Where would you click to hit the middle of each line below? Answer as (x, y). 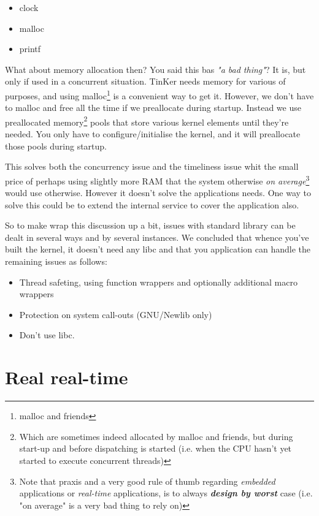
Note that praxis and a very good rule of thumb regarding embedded (147, 481)
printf (30, 49)
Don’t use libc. (47, 335)
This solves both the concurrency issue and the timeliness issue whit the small (152, 166)
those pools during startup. (56, 146)
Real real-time (67, 377)
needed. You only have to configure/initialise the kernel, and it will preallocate (153, 134)
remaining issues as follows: (56, 261)
